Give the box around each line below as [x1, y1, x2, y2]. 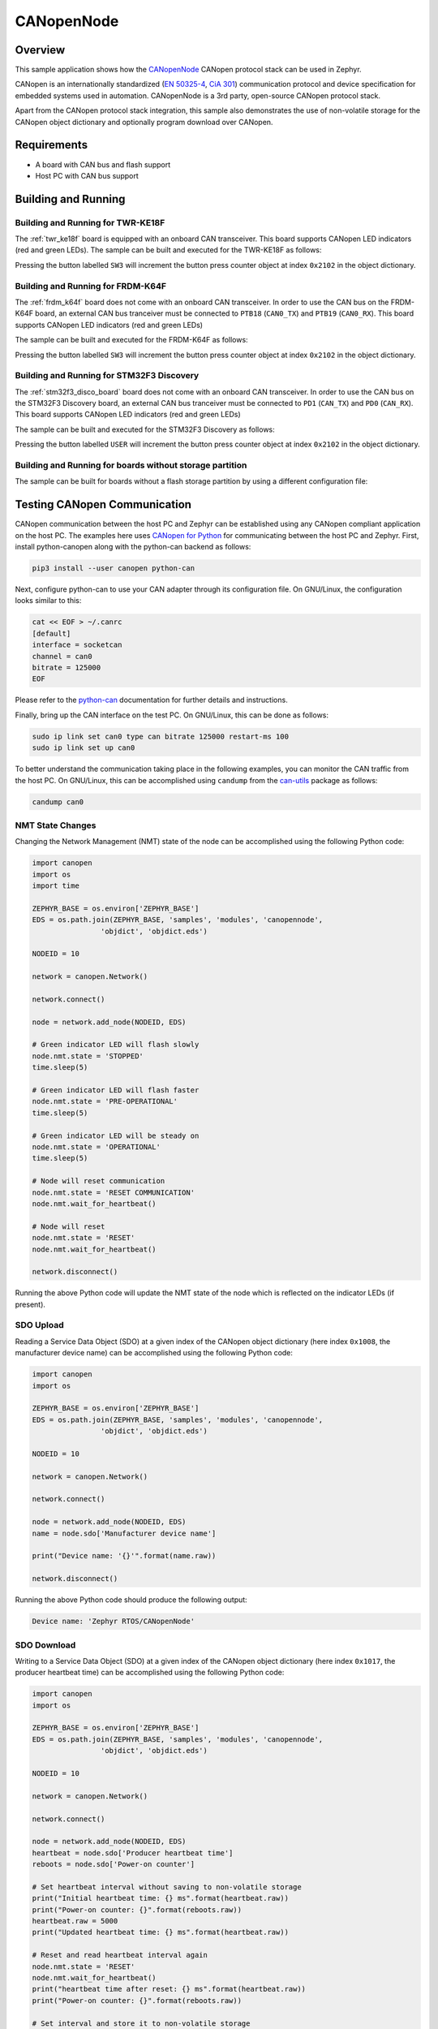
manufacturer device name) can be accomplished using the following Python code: [15, 1348, 294, 1358]
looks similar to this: [15, 596, 82, 605]
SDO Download [15, 1639, 76, 1651]
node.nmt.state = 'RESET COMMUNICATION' [32, 1187, 195, 1197]
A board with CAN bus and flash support [35, 159, 170, 170]
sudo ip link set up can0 [32, 743, 135, 752]
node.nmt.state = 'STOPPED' [32, 1051, 144, 1061]
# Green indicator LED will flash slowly [32, 1040, 200, 1049]
